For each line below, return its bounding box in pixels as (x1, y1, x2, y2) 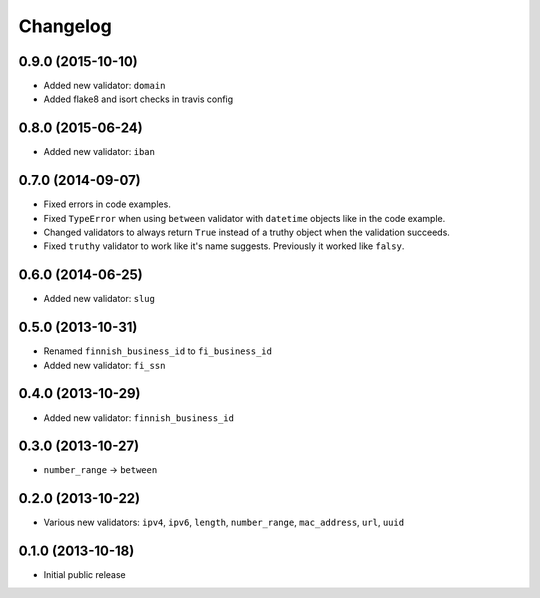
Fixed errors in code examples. (43, 198, 172, 210)
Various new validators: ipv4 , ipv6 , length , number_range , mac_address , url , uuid (43, 516, 405, 529)
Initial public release (43, 569, 127, 581)
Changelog (18, 15, 112, 37)
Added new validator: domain (43, 80, 166, 92)
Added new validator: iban (43, 146, 155, 158)
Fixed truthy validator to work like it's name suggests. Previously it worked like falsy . (43, 240, 405, 252)
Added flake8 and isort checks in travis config (43, 93, 234, 105)
